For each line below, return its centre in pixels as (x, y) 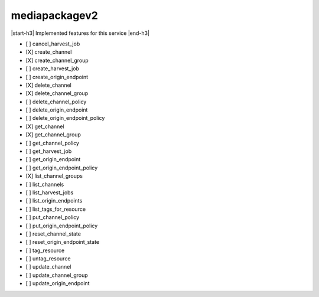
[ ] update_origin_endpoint (58, 283)
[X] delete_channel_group (57, 93)
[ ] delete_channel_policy (56, 102)
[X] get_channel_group (53, 135)
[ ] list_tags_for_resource (56, 209)
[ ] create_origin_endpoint (57, 77)
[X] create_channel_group (57, 60)
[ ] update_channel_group (57, 275)
